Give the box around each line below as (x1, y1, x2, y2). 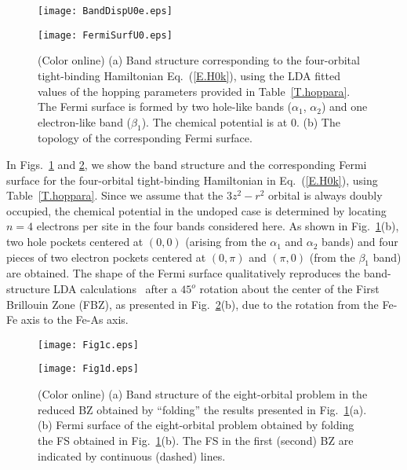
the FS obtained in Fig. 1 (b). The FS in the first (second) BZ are (38, 431, 354, 448)
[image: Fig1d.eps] (38, 363, 139, 375)
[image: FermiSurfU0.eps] (38, 29, 173, 41)
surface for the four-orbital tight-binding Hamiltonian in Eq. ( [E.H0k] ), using (6, 171, 378, 188)
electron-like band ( (38, 113, 132, 130)
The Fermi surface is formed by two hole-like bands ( (38, 98, 293, 115)
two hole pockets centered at (6, 233, 144, 250)
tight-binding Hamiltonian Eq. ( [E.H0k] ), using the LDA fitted (38, 67, 340, 83)
